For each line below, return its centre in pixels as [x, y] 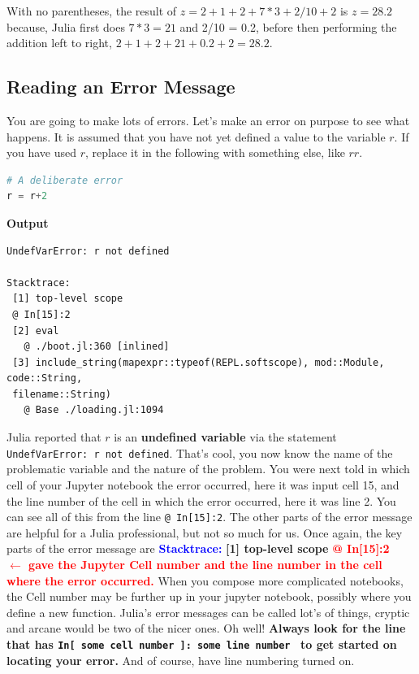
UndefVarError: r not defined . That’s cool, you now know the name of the [200, 452]
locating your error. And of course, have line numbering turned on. [181, 660]
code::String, [45, 378]
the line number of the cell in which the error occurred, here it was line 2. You [201, 500]
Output [28, 222]
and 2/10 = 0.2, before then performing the [288, 26]
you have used [42, 152]
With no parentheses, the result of [92, 11]
